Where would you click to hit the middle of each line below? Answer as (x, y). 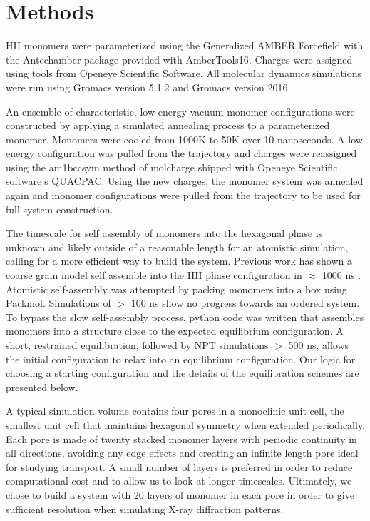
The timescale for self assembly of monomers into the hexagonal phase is (164, 233)
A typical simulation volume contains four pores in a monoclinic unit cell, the (175, 411)
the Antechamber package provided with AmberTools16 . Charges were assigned (179, 59)
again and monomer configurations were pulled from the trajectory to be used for (183, 195)
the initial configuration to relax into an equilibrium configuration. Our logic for (181, 359)
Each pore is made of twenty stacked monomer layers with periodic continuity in (181, 439)
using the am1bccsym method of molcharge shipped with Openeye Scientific (172, 167)
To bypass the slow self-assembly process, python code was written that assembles (185, 317)
